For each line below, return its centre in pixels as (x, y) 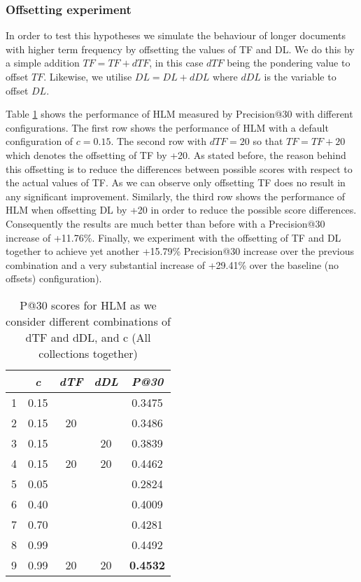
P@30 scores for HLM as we (88, 305)
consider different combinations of (88, 321)
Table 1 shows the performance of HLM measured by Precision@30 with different (179, 114)
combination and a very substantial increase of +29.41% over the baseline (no (172, 264)
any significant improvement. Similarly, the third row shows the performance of (176, 196)
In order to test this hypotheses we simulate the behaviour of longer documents (176, 35)
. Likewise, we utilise (88, 76)
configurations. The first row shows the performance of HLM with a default (167, 127)
